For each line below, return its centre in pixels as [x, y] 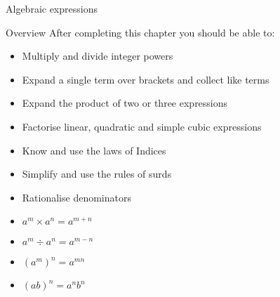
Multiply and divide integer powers [98, 56]
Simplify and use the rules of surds [97, 174]
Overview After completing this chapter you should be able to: [140, 32]
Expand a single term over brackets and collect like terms [146, 79]
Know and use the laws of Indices [94, 150]
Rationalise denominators [76, 197]
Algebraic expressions [52, 8]
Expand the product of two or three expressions [125, 103]
